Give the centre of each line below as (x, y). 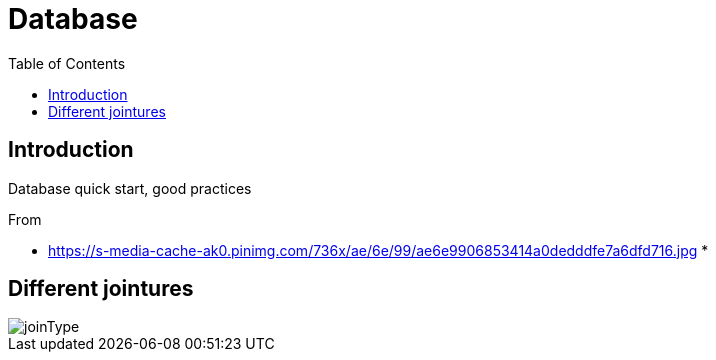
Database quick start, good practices (130, 188)
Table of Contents (67, 63)
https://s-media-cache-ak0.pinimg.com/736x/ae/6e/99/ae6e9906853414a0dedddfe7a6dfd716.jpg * (378, 250)
